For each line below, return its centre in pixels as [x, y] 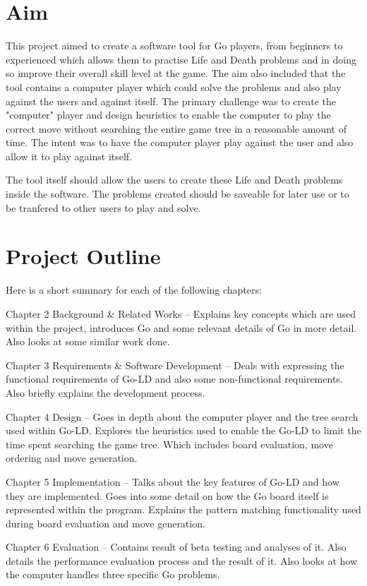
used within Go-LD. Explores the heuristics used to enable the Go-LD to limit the [183, 430]
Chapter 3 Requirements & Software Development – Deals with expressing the [175, 365]
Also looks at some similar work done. [88, 341]
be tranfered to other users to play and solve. [103, 207]
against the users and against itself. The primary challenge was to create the [171, 101]
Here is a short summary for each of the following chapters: [134, 290]
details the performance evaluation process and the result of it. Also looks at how [181, 560]
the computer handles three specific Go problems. [113, 574]
